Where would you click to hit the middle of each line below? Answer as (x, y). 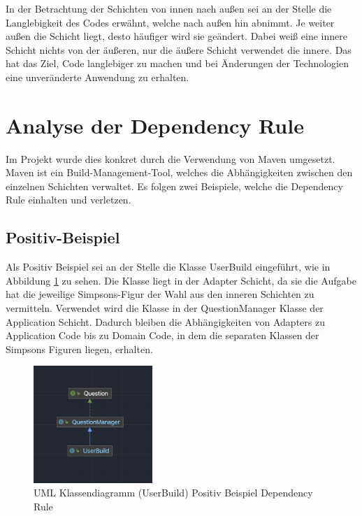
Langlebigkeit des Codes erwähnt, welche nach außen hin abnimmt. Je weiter (170, 22)
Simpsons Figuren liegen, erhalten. (79, 349)
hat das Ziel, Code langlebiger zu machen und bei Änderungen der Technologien (177, 63)
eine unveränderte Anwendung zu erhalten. (97, 77)
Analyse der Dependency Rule (155, 125)
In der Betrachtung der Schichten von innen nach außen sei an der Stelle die (169, 8)
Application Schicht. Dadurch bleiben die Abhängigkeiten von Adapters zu (165, 321)
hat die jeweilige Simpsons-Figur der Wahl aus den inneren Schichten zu (160, 294)
